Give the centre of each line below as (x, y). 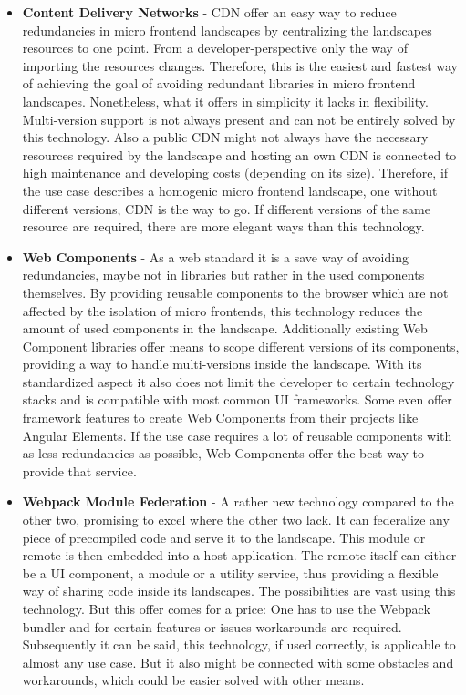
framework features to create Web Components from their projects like (220, 418)
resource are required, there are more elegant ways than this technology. (223, 226)
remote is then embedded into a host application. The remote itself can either (239, 555)
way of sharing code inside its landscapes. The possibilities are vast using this (239, 591)
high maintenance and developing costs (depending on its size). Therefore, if (235, 173)
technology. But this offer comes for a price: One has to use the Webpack (226, 608)
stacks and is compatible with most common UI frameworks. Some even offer (237, 399)
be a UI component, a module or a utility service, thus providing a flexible (230, 572)
